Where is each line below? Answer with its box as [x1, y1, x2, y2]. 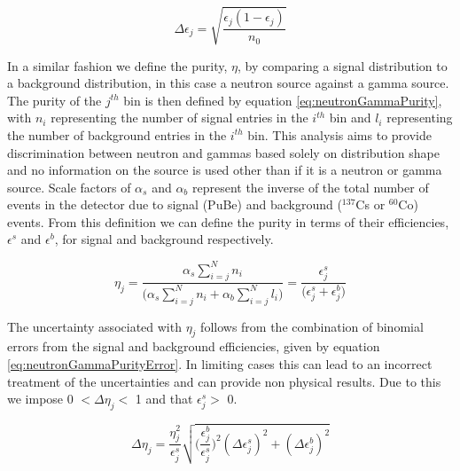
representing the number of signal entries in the [51, 108, 308, 127]
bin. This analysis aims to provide [247, 125, 432, 144]
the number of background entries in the [7, 125, 227, 144]
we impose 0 [7, 389, 74, 408]
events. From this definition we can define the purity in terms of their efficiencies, [7, 212, 449, 231]
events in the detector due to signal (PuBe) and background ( [7, 195, 342, 214]
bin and [329, 108, 371, 127]
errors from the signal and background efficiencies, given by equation [7, 337, 380, 356]
